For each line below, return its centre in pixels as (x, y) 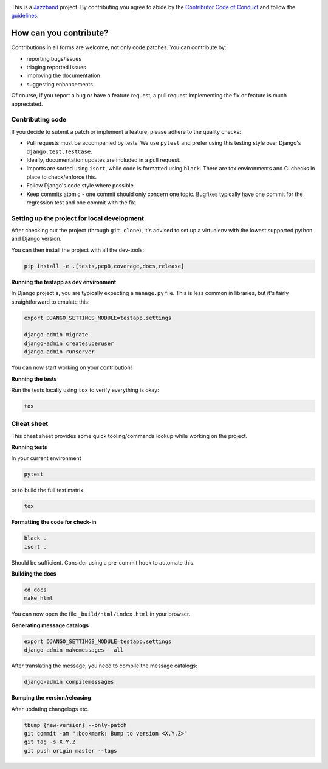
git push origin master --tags (71, 750)
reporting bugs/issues (54, 58)
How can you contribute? (60, 33)
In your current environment (46, 458)
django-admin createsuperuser (69, 343)
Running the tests (34, 379)
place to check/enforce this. (62, 177)
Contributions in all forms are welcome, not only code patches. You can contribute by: (119, 47)
